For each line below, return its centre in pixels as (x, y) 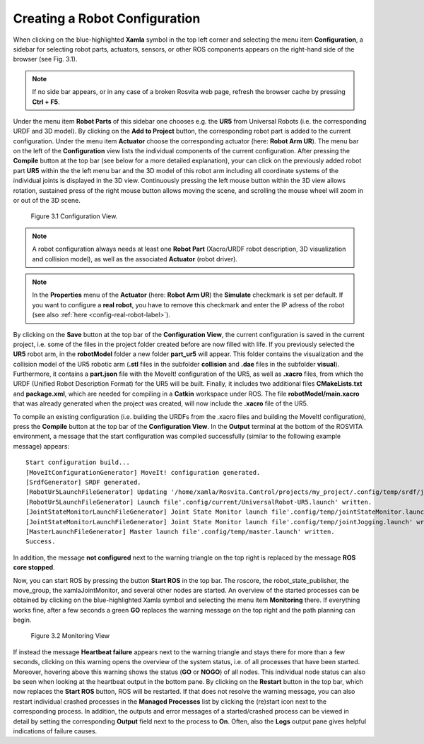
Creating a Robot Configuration (107, 18)
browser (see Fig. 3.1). (45, 59)
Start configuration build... (78, 462)
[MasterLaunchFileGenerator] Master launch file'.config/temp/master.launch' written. (180, 531)
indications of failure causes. (55, 731)
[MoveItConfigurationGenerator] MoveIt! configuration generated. (143, 472)
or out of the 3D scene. (47, 201)
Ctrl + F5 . (46, 102)
